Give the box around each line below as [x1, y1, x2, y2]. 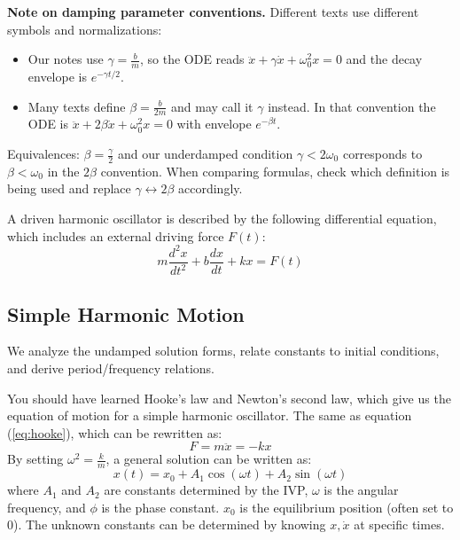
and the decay [346, 50, 423, 68]
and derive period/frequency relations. [7, 358, 214, 377]
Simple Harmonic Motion [7, 300, 245, 327]
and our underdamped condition [117, 145, 293, 163]
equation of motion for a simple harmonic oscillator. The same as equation [7, 406, 412, 425]
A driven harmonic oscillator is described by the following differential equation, [7, 209, 437, 228]
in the [47, 161, 80, 180]
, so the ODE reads [139, 50, 245, 68]
